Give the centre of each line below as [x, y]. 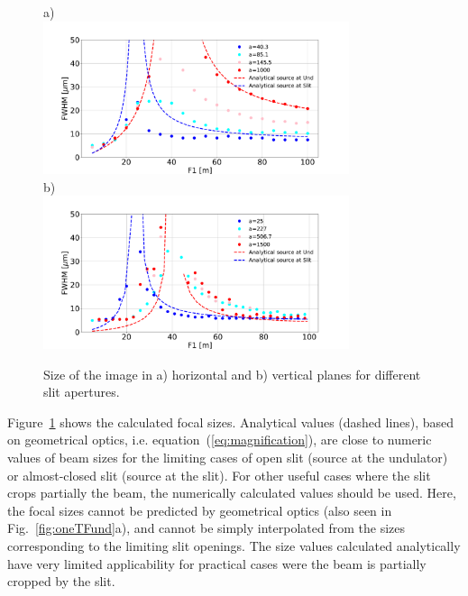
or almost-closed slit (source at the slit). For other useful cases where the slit [219, 475]
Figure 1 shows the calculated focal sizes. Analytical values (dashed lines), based [231, 422]
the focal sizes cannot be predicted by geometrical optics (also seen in [200, 510]
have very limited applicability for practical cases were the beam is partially [217, 563]
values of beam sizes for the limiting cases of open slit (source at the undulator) [228, 457]
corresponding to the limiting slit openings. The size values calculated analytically [234, 545]
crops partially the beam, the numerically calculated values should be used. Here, [232, 493]
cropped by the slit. [61, 581]
